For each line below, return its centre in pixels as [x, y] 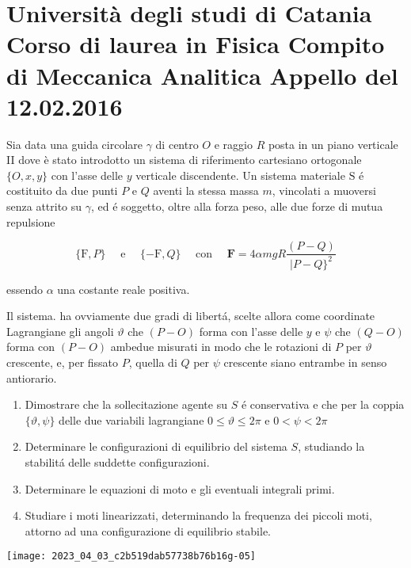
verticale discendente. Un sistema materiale [240, 175]
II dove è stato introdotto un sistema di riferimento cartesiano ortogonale [184, 160]
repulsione [31, 221]
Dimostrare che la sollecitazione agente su [126, 404]
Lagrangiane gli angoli [60, 331]
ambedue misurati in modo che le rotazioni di [221, 347]
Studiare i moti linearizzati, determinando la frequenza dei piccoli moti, [198, 515]
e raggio [233, 144]
